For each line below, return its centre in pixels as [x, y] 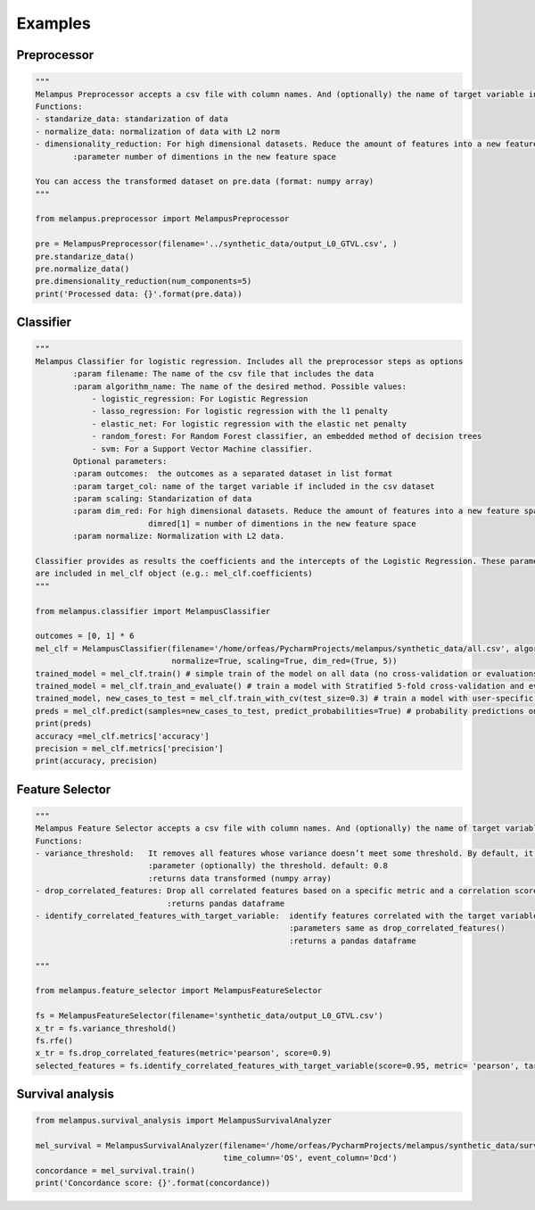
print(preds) [64, 724]
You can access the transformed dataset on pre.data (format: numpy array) [205, 182]
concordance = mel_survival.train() [115, 1170]
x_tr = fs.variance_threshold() [106, 1028]
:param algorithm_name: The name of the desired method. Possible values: [240, 386]
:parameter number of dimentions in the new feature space [205, 157]
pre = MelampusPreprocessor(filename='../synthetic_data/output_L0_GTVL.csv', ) [216, 244]
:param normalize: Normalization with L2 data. [179, 536]
